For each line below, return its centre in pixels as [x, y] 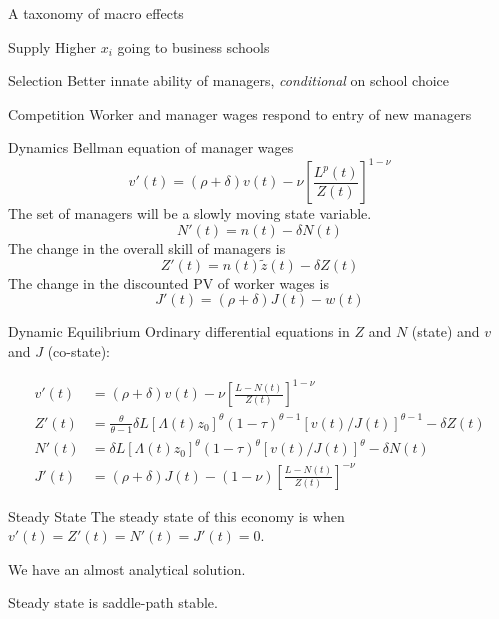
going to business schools [193, 46]
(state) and [445, 331]
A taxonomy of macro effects [96, 13]
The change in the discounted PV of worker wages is [168, 282]
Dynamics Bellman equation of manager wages [151, 147]
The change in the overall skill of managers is [147, 248]
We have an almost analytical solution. [127, 568]
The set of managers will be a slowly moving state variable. [190, 213]
